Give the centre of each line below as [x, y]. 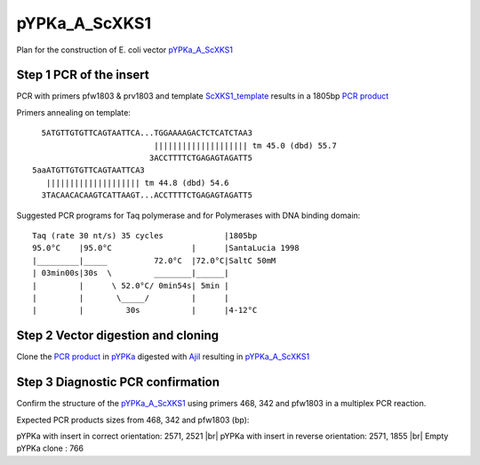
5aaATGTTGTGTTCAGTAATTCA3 [89, 170]
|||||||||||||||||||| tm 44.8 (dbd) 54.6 [138, 183]
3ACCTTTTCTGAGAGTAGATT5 [201, 158]
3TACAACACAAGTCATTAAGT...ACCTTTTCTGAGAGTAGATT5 [147, 195]
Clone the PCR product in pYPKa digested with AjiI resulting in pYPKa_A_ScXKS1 [163, 357]
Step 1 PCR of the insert [83, 75]
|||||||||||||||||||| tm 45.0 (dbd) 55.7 [245, 145]
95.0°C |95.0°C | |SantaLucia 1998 [166, 248]
